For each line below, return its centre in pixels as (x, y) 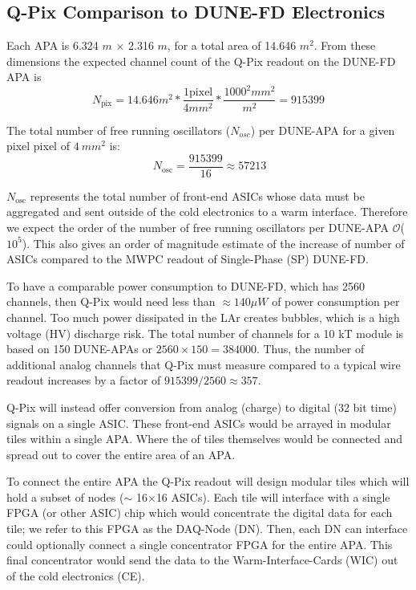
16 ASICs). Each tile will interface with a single (273, 496)
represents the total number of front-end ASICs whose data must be (197, 195)
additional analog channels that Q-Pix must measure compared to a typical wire (204, 364)
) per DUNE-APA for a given (323, 130)
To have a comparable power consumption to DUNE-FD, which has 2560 (186, 285)
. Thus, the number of (310, 349)
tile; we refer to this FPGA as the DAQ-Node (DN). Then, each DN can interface (207, 529)
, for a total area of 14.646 (232, 45)
